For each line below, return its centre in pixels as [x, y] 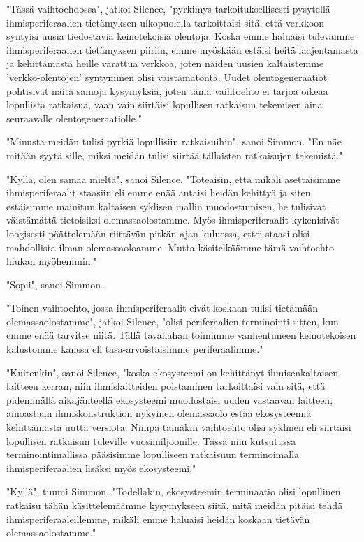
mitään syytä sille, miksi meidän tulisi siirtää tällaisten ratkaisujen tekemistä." [175, 155]
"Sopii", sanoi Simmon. [55, 284]
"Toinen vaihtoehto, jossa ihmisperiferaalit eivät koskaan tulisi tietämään [162, 308]
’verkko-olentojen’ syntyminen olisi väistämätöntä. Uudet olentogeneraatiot [167, 76]
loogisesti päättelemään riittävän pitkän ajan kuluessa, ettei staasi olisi [158, 233]
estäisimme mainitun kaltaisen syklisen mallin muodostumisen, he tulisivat [166, 206]
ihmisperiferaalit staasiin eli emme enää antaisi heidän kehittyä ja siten [159, 192]
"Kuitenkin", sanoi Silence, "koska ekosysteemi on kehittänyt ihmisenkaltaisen [173, 372]
